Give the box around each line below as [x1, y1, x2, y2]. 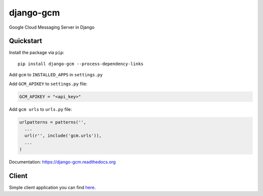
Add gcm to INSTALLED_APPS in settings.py [9, 72, 103, 78]
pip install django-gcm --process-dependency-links [18, 61, 144, 67]
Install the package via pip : [9, 50, 64, 55]
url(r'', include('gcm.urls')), [24, 133, 102, 139]
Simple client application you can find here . [9, 185, 96, 191]
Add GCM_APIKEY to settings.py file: [9, 81, 88, 87]
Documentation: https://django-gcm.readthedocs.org [9, 159, 116, 165]
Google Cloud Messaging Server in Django [9, 24, 95, 30]
